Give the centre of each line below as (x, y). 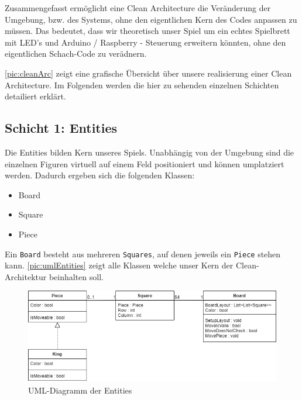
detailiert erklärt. (35, 96)
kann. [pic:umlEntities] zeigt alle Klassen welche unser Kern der (119, 265)
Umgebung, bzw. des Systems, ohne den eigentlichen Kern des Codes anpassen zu (151, 19)
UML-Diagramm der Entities (80, 390)
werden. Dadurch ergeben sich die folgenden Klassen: (100, 175)
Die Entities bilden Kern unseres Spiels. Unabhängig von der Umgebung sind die (150, 152)
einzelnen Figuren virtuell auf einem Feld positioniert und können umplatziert (145, 163)
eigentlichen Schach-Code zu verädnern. (76, 54)
